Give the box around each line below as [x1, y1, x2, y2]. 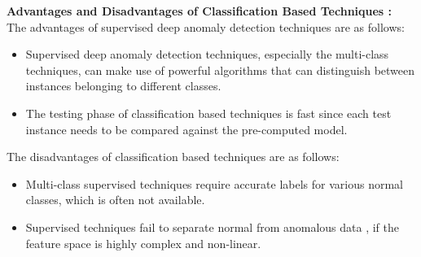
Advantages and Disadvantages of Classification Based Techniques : [7, 2, 392, 19]
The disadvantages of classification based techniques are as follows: [7, 148, 340, 165]
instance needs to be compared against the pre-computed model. [25, 120, 348, 137]
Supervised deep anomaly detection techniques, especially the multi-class [25, 46, 389, 63]
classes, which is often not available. [25, 191, 205, 208]
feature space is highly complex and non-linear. [25, 234, 261, 251]
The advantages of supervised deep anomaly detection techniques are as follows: [7, 18, 405, 35]
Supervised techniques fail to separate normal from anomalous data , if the [25, 218, 400, 235]
